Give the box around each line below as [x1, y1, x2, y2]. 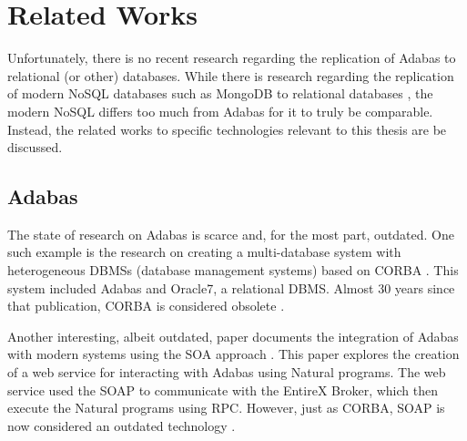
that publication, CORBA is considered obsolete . [7, 296, 285, 315]
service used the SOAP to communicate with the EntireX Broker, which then [7, 380, 438, 399]
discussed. [7, 138, 63, 157]
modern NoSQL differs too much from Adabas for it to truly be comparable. [7, 101, 433, 120]
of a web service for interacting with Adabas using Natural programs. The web [7, 363, 446, 382]
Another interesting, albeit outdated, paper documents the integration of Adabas [7, 326, 459, 345]
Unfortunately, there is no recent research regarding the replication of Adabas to [7, 48, 456, 67]
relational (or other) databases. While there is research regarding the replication [7, 66, 454, 85]
